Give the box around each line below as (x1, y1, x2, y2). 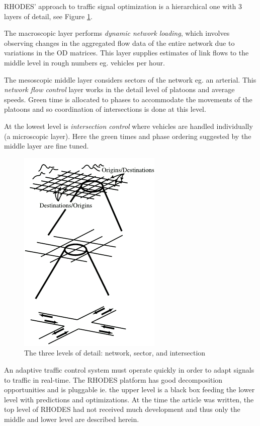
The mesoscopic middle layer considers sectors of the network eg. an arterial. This (4, 74, 256, 85)
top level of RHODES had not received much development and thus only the (4, 404, 240, 414)
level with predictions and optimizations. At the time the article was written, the (4, 394, 254, 404)
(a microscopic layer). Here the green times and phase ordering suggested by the (4, 130, 251, 141)
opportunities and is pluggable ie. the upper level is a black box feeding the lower (4, 384, 255, 395)
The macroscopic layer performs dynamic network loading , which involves (4, 28, 230, 38)
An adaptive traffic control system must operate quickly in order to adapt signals (4, 364, 254, 375)
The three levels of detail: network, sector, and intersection (24, 347, 206, 358)
